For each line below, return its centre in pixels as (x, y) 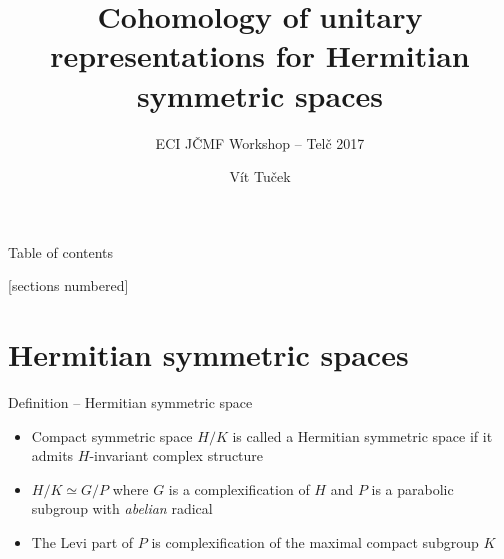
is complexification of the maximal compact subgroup (315, 541)
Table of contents (61, 251)
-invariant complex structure (176, 455)
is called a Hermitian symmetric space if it (362, 435)
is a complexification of (239, 488)
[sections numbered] (68, 285)
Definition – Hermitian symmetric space (130, 402)
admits (52, 455)
